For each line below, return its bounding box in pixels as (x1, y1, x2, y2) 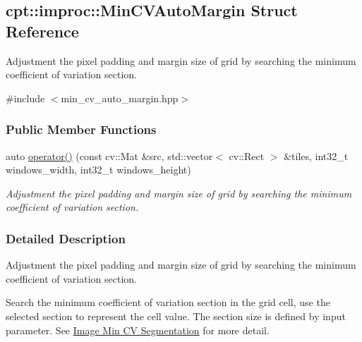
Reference (6, 20, 79, 42)
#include (6, 90, 45, 105)
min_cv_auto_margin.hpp (61, 90, 179, 105)
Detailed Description (6, 229, 126, 247)
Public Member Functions (6, 121, 157, 138)
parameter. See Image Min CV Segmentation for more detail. (6, 322, 270, 337)
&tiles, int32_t (284, 148, 349, 163)
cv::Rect (229, 148, 265, 163)
